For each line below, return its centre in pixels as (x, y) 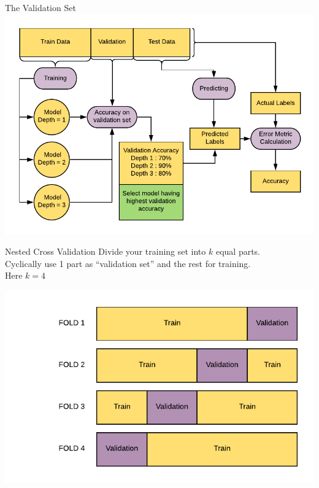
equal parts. (238, 251)
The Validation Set (40, 7)
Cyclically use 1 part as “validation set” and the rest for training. (128, 263)
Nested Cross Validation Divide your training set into (106, 251)
